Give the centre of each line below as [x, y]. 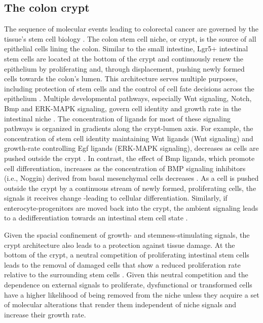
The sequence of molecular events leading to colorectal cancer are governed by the [131, 29]
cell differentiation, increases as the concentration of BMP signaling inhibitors [125, 168]
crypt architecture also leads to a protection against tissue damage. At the [120, 245]
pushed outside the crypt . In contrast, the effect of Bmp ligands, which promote [129, 158]
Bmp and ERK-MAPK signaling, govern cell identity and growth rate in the [123, 108]
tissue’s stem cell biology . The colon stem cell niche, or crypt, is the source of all [130, 38]
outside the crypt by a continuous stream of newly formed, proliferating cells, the [130, 188]
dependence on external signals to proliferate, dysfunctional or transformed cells [128, 285]
